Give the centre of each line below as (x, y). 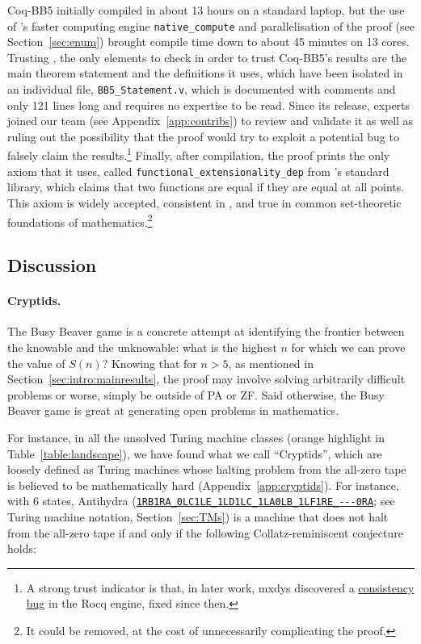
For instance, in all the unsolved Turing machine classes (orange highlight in (196, 437)
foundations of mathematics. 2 (80, 220)
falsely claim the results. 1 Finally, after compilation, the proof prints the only (199, 154)
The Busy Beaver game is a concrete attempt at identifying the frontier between (206, 331)
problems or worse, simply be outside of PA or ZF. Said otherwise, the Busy (196, 394)
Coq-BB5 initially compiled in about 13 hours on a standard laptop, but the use (206, 10)
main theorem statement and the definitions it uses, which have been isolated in (205, 73)
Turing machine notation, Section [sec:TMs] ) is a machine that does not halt (198, 516)
